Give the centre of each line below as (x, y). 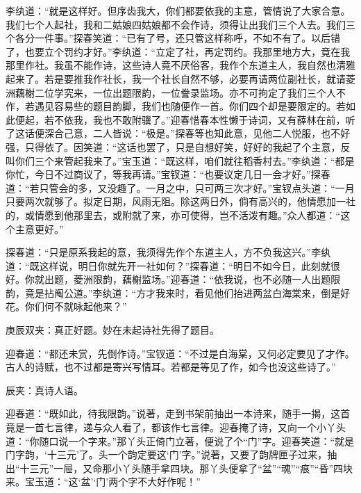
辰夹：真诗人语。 (44, 390)
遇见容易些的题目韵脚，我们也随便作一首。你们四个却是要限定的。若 (190, 106)
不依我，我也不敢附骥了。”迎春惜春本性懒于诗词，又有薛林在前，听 (204, 119)
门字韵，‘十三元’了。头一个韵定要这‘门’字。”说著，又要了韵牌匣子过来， (167, 454)
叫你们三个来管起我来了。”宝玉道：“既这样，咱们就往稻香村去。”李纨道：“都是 (180, 160)
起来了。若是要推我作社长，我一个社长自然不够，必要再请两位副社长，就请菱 (180, 78)
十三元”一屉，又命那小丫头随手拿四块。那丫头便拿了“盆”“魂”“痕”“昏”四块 (186, 468)
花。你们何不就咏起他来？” (66, 306)
